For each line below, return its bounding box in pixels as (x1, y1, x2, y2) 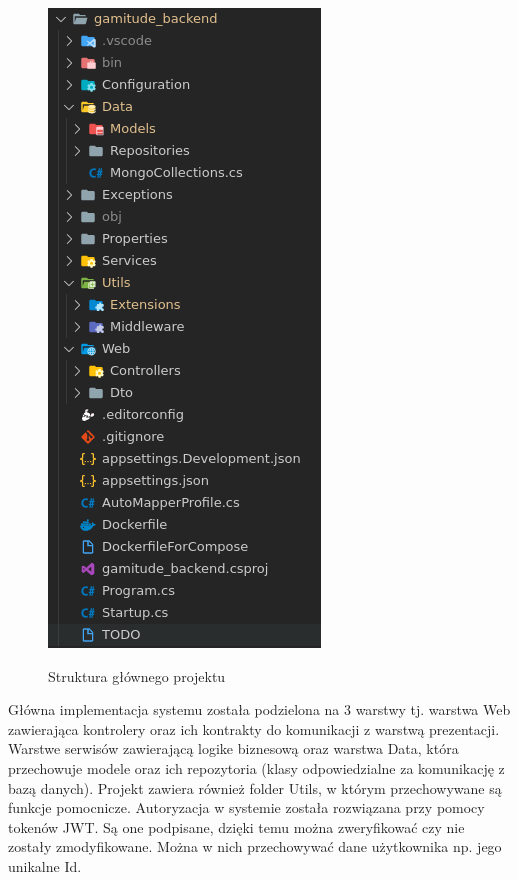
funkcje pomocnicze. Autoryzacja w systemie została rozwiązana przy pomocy (8, 797, 485, 818)
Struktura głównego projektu (48, 665, 226, 686)
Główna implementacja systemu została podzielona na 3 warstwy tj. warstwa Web (8, 699, 511, 720)
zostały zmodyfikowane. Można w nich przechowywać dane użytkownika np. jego (8, 836, 502, 857)
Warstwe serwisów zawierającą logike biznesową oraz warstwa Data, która (8, 738, 459, 759)
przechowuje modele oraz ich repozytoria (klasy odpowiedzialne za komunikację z (8, 757, 505, 778)
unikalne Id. (8, 855, 82, 876)
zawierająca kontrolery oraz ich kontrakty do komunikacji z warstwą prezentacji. (8, 718, 500, 739)
